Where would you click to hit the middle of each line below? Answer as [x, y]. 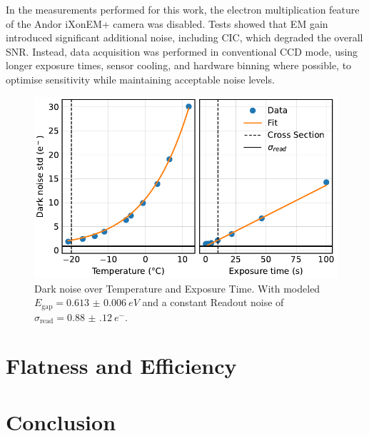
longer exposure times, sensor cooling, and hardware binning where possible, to [179, 65]
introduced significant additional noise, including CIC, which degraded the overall [184, 37]
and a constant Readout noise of [213, 302]
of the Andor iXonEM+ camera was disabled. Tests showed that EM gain [167, 23]
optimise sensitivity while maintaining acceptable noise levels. [140, 79]
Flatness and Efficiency [121, 366]
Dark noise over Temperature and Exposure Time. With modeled [177, 288]
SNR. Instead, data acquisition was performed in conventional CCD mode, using [182, 51]
